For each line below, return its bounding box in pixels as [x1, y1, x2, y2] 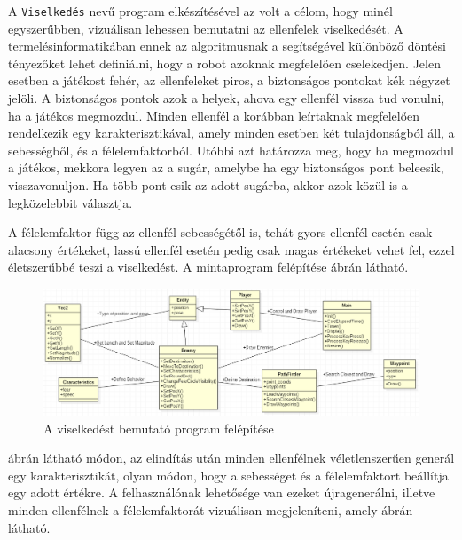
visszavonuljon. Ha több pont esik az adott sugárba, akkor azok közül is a [8, 176, 408, 194]
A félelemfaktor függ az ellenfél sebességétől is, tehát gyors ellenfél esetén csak [8, 223, 433, 242]
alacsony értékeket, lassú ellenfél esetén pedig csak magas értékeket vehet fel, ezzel [8, 240, 455, 258]
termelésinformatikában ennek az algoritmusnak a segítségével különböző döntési [8, 36, 446, 55]
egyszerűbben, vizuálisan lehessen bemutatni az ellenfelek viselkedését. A [8, 19, 403, 37]
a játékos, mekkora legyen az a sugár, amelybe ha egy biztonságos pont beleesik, [8, 158, 444, 177]
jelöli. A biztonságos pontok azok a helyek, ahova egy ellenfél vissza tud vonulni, [8, 89, 445, 107]
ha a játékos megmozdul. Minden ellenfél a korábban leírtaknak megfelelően [8, 106, 420, 124]
